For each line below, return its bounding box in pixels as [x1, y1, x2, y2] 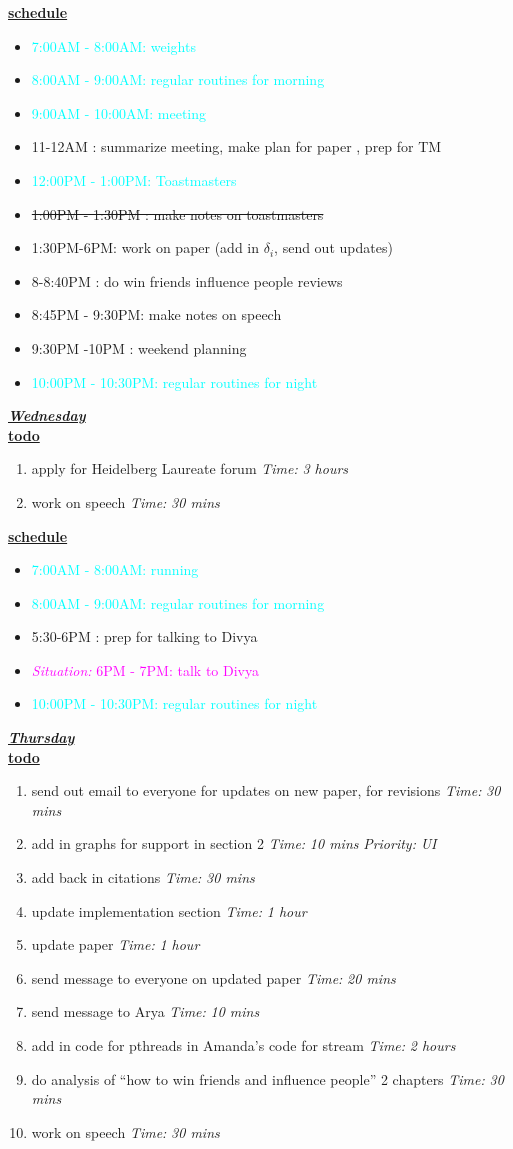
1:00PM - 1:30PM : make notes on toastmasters [31, 203, 324, 224]
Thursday [8, 727, 75, 748]
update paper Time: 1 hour [31, 934, 200, 955]
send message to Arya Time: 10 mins [31, 1001, 260, 1022]
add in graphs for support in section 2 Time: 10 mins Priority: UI [31, 833, 437, 854]
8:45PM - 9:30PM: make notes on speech [31, 304, 282, 325]
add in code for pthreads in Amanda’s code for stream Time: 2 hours [31, 1035, 456, 1055]
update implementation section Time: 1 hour [31, 900, 307, 921]
